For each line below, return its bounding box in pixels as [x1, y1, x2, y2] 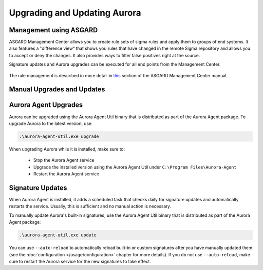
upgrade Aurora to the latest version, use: [9, 120, 93, 126]
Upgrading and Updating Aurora [9, 7, 141, 18]
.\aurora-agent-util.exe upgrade [19, 133, 99, 139]
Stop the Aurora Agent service [33, 157, 94, 163]
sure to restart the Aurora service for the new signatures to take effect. [9, 258, 151, 264]
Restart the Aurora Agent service [33, 171, 99, 177]
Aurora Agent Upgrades [9, 101, 83, 109]
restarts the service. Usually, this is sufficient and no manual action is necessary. [9, 203, 171, 209]
